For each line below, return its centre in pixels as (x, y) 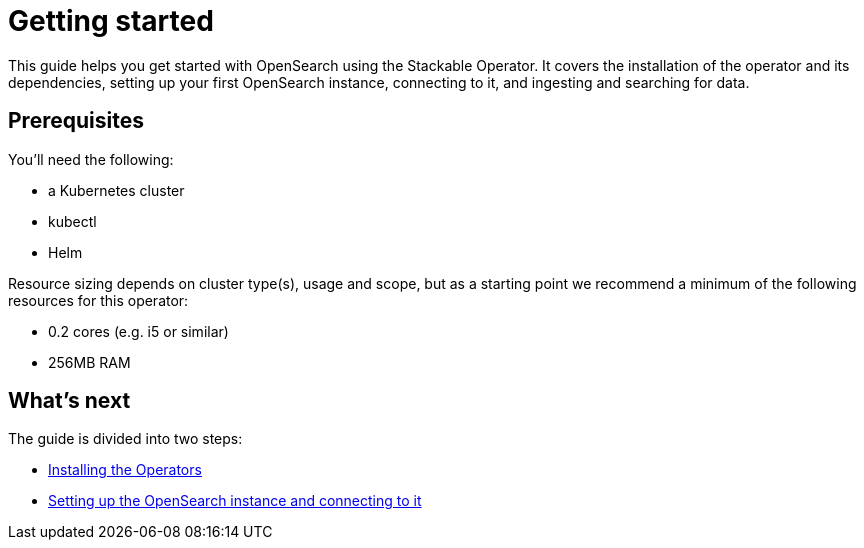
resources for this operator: (98, 300)
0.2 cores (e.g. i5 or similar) (138, 331)
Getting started (111, 21)
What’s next (69, 401)
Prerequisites (76, 121)
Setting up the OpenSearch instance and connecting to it (235, 501)
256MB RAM (89, 362)
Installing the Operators (125, 470)
